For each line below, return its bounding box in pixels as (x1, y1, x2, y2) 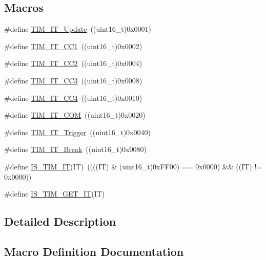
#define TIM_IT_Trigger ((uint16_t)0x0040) (4, 126, 151, 137)
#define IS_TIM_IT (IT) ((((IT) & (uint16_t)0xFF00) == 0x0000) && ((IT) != (4, 161, 262, 171)
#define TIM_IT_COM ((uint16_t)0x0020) (4, 110, 146, 120)
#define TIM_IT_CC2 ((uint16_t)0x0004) (4, 58, 142, 69)
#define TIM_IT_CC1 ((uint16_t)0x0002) (4, 40, 142, 51)
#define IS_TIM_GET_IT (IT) (4, 188, 105, 199)
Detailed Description (4, 213, 116, 229)
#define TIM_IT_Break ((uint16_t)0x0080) (4, 144, 147, 155)
